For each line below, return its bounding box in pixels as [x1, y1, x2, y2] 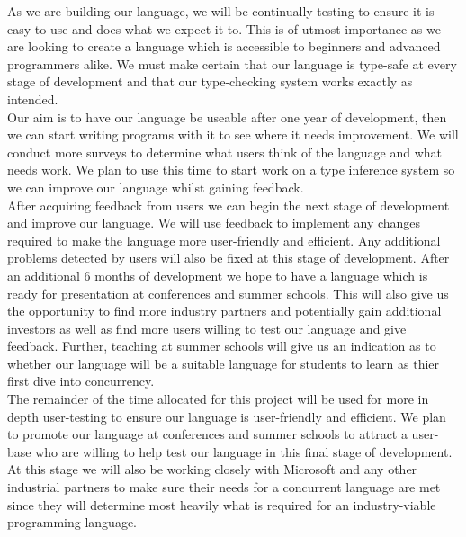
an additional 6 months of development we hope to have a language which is [7, 265, 428, 284]
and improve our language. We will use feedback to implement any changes [7, 213, 421, 232]
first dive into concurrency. [7, 371, 155, 390]
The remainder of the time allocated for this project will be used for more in [7, 389, 429, 408]
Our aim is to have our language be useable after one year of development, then [7, 107, 447, 126]
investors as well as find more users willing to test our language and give [7, 318, 407, 337]
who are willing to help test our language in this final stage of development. [35, 442, 453, 461]
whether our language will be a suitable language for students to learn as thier [7, 354, 440, 372]
